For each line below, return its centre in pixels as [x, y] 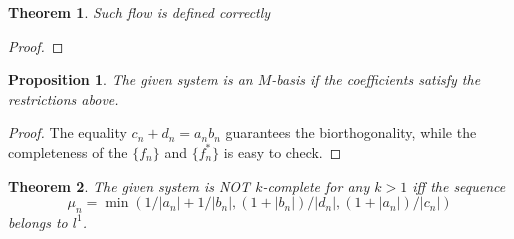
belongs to [38, 221]
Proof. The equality [67, 132]
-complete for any [316, 185]
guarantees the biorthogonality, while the [351, 132]
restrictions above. [63, 98]
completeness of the [68, 151]
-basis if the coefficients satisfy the [376, 79]
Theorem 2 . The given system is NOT [129, 185]
